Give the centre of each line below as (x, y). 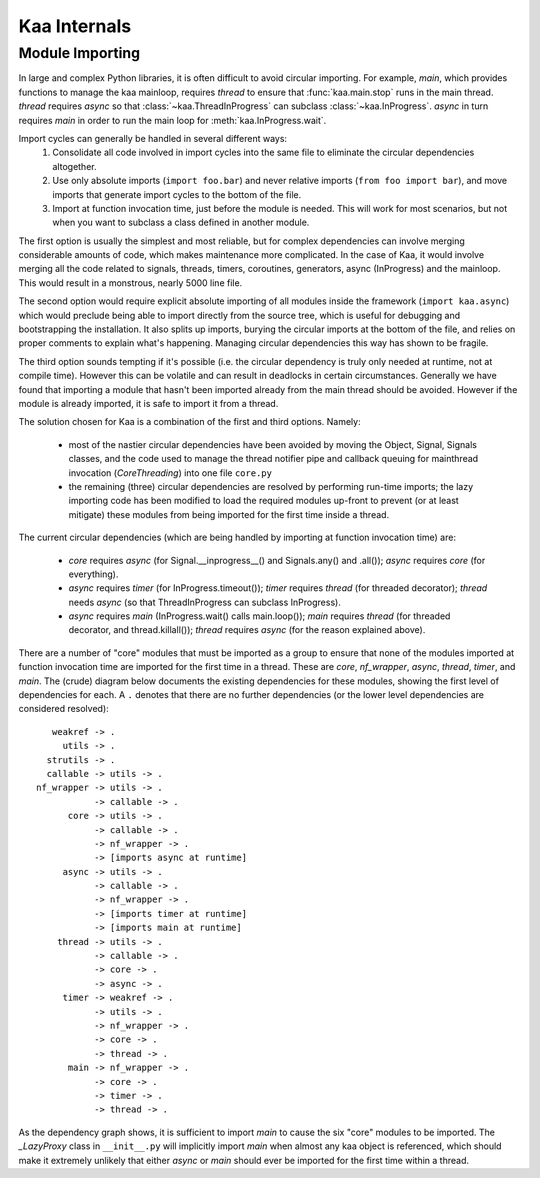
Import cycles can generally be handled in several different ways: (153, 138)
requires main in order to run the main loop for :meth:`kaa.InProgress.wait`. (172, 120)
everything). (93, 574)
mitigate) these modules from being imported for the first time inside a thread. (229, 514)
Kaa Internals (75, 26)
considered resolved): (63, 709)
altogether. (74, 166)
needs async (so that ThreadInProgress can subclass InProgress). (205, 602)
